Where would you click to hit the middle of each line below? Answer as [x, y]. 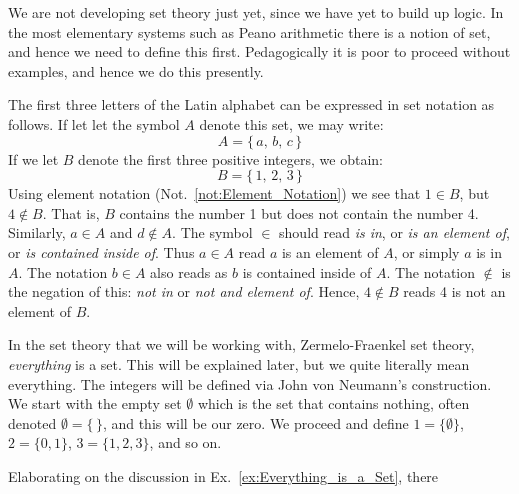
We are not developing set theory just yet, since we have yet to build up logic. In [256, 12]
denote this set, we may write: [291, 123]
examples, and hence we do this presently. [136, 70]
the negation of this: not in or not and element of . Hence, [184, 291]
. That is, [71, 212]
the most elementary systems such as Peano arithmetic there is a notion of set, [249, 31]
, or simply [426, 251]
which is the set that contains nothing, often [333, 403]
